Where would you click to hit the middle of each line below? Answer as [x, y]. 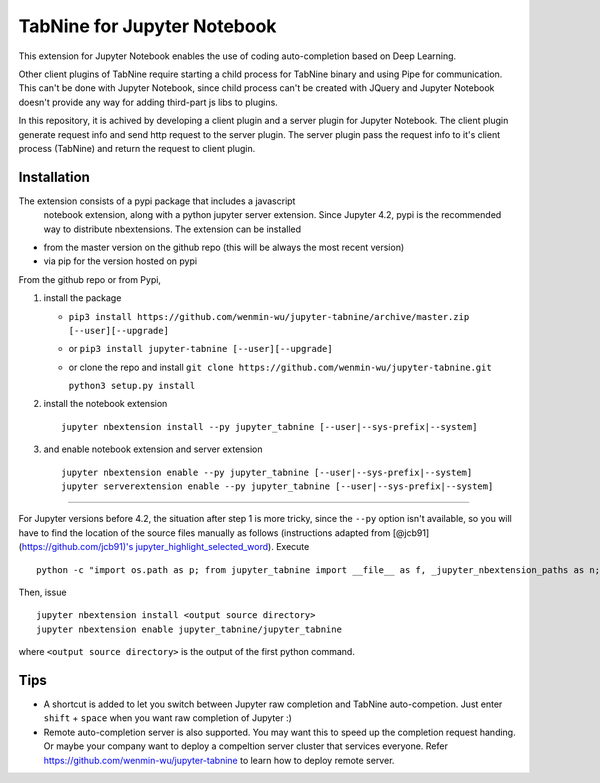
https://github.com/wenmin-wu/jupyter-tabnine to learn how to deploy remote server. [219, 760]
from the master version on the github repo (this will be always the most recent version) [224, 247]
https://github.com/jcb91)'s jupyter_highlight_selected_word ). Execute [165, 547]
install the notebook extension [105, 404]
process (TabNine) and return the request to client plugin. [137, 148]
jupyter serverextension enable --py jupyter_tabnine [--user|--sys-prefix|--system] [277, 486]
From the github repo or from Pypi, [90, 279]
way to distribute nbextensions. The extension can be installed [172, 229]
